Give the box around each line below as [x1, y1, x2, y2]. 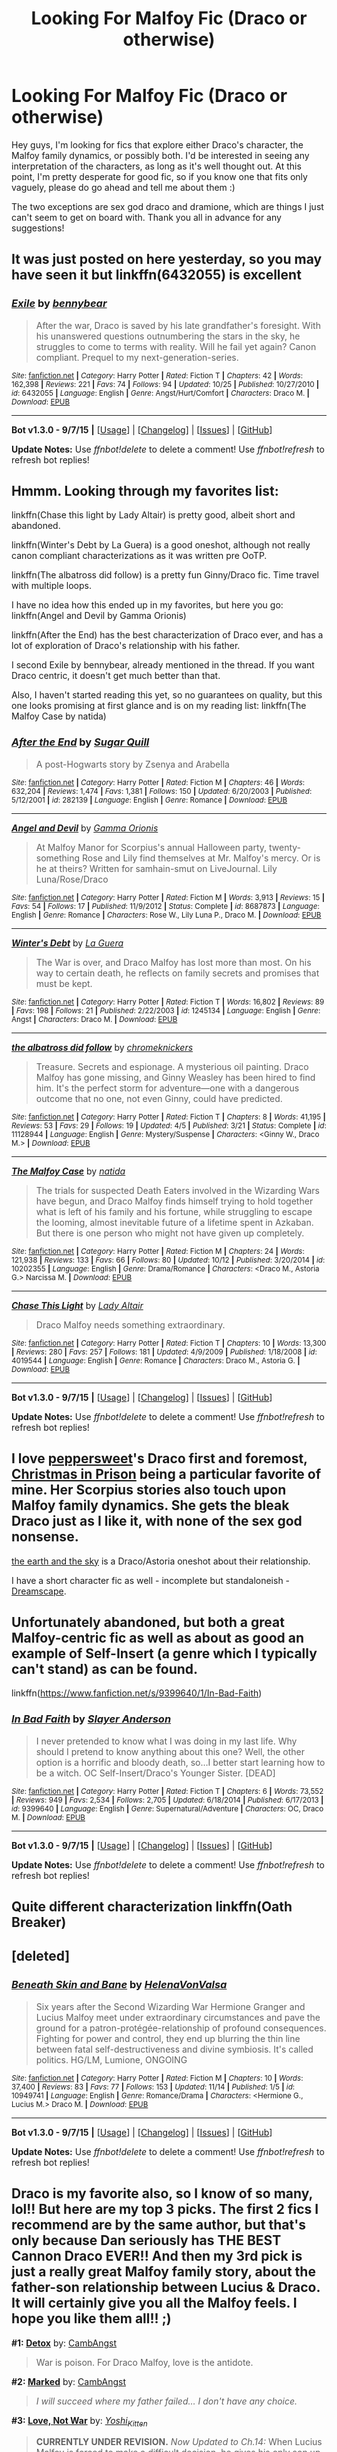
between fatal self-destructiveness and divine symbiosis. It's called [35, 2043, 314, 2055]
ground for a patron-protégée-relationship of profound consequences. [35, 2022, 327, 2034]
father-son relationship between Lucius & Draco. [11, 2279, 321, 2296]
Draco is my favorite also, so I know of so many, [11, 2185, 313, 2202]
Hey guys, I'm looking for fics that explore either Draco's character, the [11, 138, 304, 151]
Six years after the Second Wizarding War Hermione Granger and [35, 2000, 306, 2012]
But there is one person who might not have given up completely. [35, 1227, 305, 1239]
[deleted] [11, 1948, 71, 1965]
